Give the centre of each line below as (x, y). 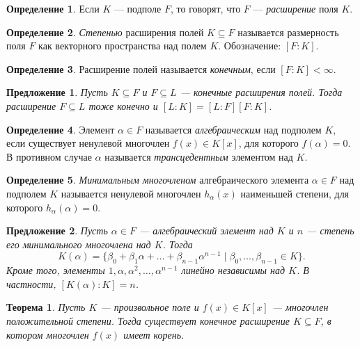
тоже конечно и (123, 105)
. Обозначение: (250, 46)
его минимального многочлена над (79, 244)
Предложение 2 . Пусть (57, 231)
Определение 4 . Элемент (61, 129)
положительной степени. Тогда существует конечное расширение (148, 320)
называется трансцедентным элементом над (199, 156)
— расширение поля (296, 8)
